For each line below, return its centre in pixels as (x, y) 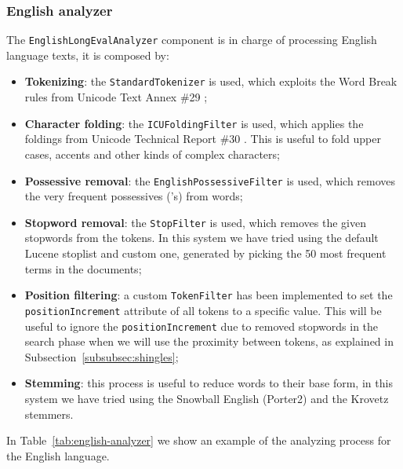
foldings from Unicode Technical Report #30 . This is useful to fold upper (203, 139)
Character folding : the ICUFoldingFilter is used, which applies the (194, 123)
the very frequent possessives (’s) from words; (134, 196)
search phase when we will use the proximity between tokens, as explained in (209, 341)
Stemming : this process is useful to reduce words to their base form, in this (209, 383)
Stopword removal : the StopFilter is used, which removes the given (195, 222)
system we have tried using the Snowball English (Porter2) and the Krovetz (207, 398)
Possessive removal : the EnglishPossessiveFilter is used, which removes (210, 180)
